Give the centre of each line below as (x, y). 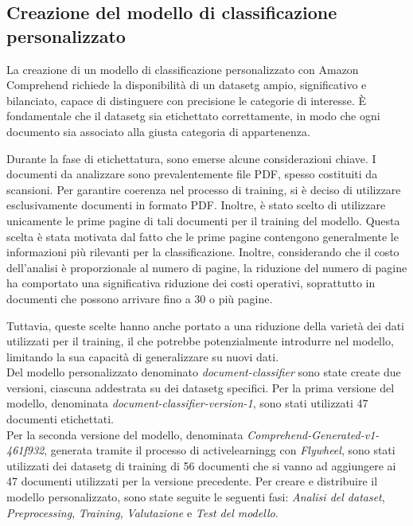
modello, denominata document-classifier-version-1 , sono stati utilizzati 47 (187, 403)
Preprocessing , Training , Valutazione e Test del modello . (142, 512)
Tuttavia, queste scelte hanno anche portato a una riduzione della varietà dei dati (206, 325)
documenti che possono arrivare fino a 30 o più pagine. (140, 298)
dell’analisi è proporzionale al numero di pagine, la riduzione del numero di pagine (207, 267)
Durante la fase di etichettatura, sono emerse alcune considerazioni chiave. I (191, 158)
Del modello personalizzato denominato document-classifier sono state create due (204, 372)
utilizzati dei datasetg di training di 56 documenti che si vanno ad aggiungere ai (201, 465)
